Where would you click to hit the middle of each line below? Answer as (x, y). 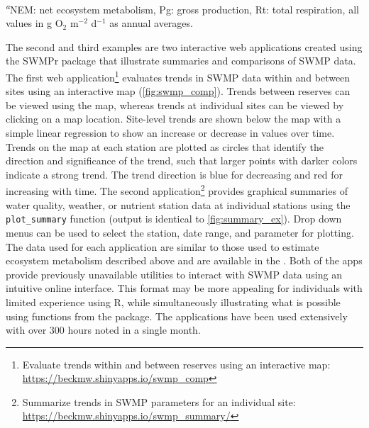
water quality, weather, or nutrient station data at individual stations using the (178, 204)
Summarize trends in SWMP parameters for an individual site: (159, 401)
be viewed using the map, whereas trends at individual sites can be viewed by (175, 105)
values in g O (34, 23)
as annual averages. (151, 23)
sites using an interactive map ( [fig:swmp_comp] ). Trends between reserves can (178, 91)
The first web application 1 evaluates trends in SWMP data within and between (178, 76)
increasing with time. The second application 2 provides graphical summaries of (177, 190)
